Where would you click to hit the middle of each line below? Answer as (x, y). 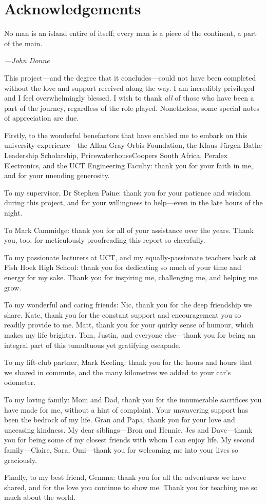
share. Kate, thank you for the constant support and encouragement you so (123, 314)
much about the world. (40, 497)
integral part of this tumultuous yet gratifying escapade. (92, 345)
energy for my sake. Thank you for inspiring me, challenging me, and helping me (131, 277)
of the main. (23, 43)
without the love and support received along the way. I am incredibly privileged (129, 88)
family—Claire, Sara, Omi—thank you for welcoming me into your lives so (121, 449)
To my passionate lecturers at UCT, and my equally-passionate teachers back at (130, 257)
